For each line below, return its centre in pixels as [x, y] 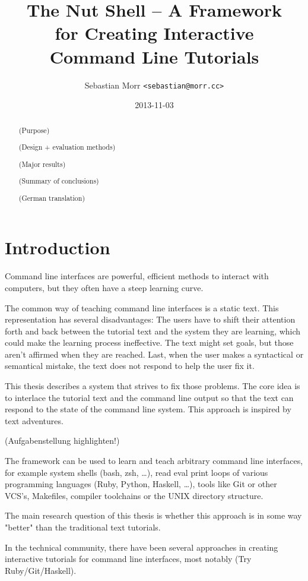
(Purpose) [34, 130]
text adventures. [34, 420]
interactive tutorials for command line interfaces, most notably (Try [128, 559]
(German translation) [52, 198]
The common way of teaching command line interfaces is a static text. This [142, 307]
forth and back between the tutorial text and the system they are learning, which [153, 331]
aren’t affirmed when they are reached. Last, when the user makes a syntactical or [154, 354]
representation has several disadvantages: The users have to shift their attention [150, 319]
